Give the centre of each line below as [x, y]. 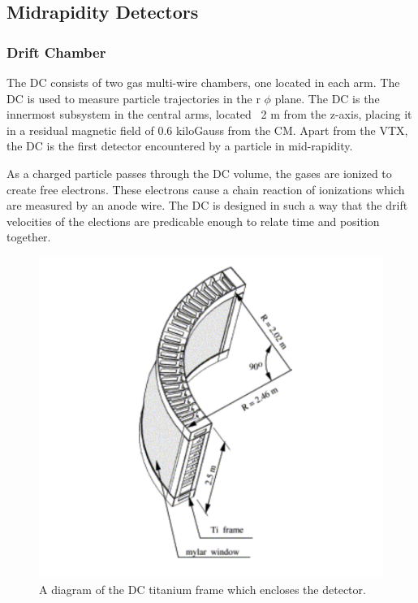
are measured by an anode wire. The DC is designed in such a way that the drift [207, 205]
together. [29, 237]
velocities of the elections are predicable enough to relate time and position [193, 221]
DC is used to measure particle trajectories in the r [134, 98]
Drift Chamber [56, 52]
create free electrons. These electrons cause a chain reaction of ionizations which [206, 189]
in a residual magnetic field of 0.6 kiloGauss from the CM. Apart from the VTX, [207, 130]
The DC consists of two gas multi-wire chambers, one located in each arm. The [203, 82]
